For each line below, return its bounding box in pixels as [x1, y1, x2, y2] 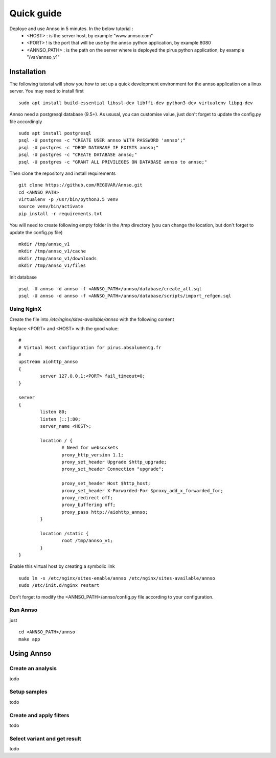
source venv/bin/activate [18, 203, 84, 210]
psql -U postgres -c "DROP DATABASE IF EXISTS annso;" [18, 145, 159, 150]
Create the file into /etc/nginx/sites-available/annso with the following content [9, 316, 174, 322]
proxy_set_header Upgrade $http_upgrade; [61, 459, 167, 465]
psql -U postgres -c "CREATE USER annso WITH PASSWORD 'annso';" [18, 137, 186, 143]
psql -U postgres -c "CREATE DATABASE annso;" [18, 152, 137, 158]
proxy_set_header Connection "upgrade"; [61, 466, 165, 472]
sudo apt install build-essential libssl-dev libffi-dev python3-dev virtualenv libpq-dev [18, 100, 253, 106]
